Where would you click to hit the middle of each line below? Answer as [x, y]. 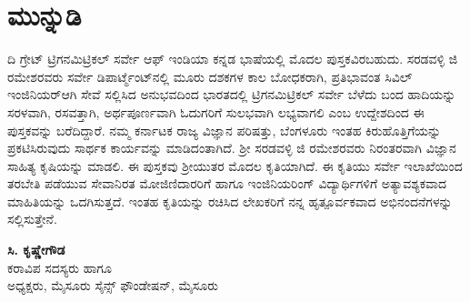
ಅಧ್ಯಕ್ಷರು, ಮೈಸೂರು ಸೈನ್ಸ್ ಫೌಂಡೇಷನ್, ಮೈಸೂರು [113, 285]
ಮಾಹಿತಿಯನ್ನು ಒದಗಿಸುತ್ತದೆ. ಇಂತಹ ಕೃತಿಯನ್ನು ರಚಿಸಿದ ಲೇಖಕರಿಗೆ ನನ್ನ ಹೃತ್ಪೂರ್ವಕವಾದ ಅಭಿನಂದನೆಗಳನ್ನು [230, 201]
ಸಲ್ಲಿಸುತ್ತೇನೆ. [32, 219]
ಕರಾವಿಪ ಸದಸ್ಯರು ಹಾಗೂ [60, 267]
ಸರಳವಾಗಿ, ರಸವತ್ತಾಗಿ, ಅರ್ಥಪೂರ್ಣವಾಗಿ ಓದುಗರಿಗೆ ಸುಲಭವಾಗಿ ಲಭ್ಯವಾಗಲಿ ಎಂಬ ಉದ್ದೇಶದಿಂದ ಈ [216, 111]
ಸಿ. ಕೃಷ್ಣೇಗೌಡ [36, 250]
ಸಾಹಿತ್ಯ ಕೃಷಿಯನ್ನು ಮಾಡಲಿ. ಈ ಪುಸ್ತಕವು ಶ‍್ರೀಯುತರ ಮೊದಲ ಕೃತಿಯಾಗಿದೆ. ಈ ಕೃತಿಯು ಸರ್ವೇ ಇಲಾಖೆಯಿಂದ [235, 165]
